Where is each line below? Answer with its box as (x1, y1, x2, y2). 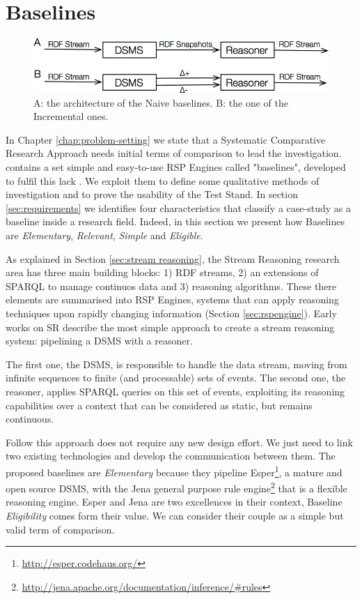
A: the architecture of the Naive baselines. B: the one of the (33, 95, 288, 109)
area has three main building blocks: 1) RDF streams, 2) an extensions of (6, 265, 319, 280)
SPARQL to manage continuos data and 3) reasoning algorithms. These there (6, 278, 337, 293)
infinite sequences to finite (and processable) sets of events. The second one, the (6, 370, 346, 385)
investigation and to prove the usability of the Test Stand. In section (6, 187, 298, 202)
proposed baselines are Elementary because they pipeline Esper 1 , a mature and (6, 462, 343, 479)
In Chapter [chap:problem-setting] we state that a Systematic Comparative (6, 132, 326, 146)
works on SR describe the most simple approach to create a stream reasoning (6, 319, 335, 334)
